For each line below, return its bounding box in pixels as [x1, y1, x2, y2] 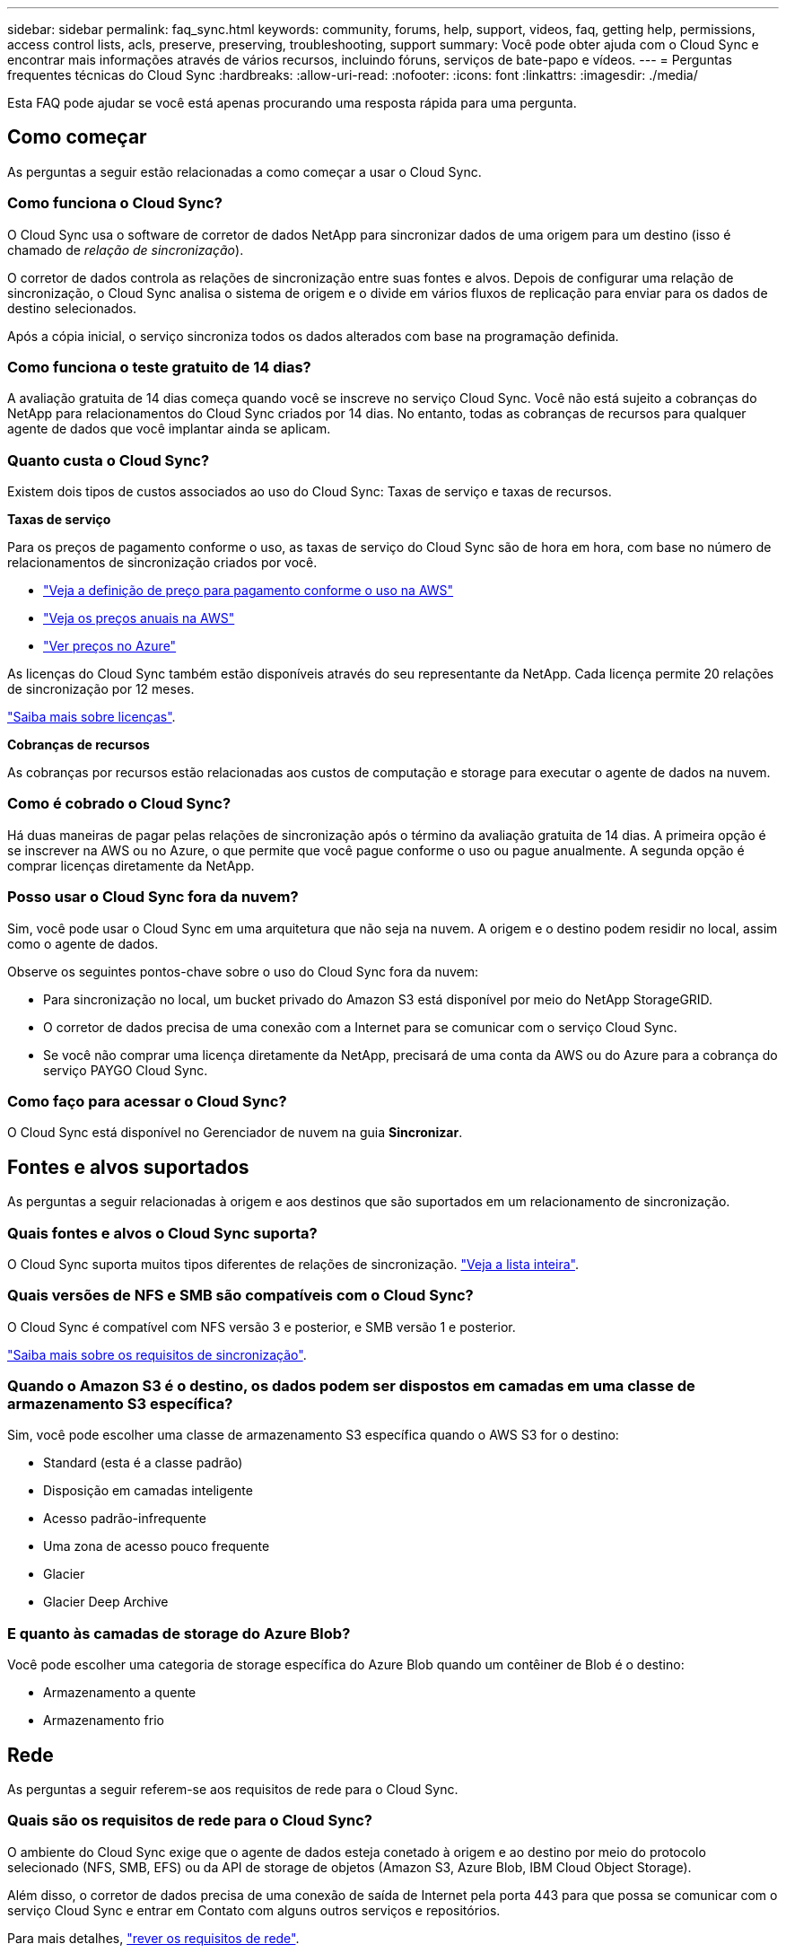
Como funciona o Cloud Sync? [7, 194, 223, 213]
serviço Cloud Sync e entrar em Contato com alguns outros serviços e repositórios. [7, 1902, 501, 1918]
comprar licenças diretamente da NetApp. [7, 857, 255, 873]
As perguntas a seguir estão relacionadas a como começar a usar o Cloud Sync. [7, 163, 482, 180]
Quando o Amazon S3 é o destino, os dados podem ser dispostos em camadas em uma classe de [7, 1377, 695, 1396]
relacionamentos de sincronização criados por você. [7, 555, 318, 571]
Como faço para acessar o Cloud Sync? [7, 1091, 287, 1110]
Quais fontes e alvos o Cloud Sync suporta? [7, 1223, 318, 1242]
